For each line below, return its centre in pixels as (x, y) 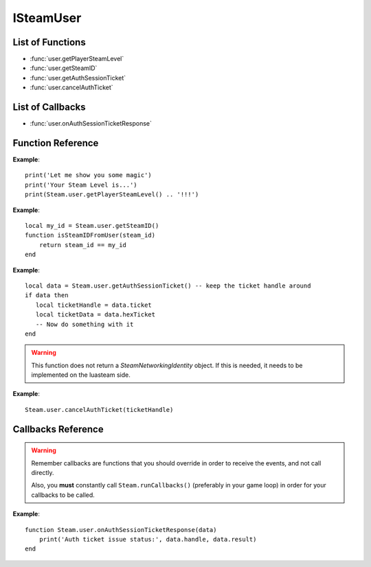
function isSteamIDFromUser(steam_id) (90, 235)
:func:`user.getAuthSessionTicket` (78, 78)
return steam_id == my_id (83, 245)
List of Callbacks (49, 107)
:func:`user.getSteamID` (64, 68)
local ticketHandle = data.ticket (94, 305)
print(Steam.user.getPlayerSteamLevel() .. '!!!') (112, 195)
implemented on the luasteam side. (81, 375)
